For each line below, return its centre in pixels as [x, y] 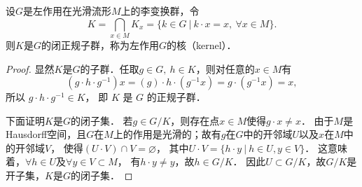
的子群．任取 [110, 68]
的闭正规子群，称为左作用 [100, 44]
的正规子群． [176, 97]
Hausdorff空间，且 [46, 134]
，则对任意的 [225, 68]
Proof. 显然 [30, 68]
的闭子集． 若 [102, 120]
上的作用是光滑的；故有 [167, 134]
